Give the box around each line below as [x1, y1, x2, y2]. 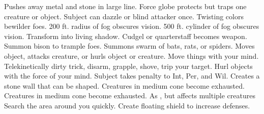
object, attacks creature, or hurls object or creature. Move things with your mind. [4, 50, 259, 61]
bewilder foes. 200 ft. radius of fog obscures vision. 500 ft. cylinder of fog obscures [4, 21, 259, 31]
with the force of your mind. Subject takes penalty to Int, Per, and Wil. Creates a [4, 70, 260, 81]
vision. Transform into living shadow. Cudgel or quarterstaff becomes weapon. [4, 30, 247, 41]
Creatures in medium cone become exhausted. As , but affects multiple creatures [4, 90, 255, 101]
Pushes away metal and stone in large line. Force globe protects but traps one [4, 1, 247, 11]
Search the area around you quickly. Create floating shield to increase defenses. [4, 100, 250, 110]
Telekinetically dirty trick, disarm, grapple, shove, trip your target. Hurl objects [4, 60, 253, 71]
